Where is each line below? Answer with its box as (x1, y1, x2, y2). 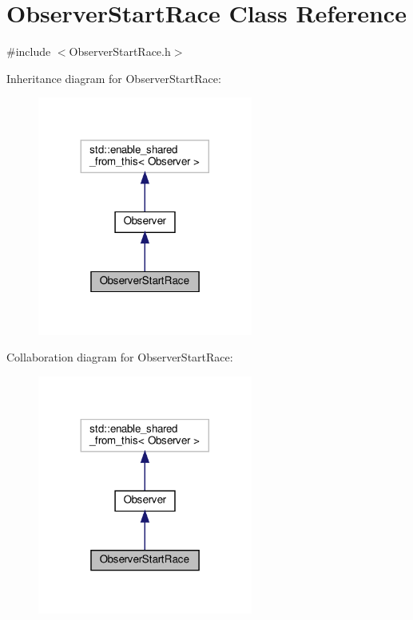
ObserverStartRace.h (69, 43, 171, 60)
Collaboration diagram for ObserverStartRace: (6, 349, 233, 365)
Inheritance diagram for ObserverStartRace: (6, 69, 221, 86)
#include (6, 43, 51, 60)
